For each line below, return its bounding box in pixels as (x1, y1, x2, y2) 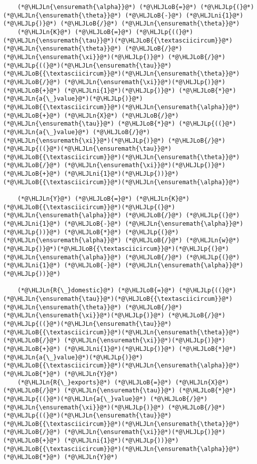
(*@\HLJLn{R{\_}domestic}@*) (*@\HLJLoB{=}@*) (17, 287, 175, 294)
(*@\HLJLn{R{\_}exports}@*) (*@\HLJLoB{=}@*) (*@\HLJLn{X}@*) (17, 378, 229, 386)
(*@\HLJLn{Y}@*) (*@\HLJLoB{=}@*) (17, 195, 132, 203)
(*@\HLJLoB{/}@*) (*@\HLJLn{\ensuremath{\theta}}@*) (60, 20, 240, 28)
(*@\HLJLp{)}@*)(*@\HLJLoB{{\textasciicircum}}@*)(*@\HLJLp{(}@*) (3, 245, 229, 253)
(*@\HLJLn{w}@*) (186, 237, 240, 244)
